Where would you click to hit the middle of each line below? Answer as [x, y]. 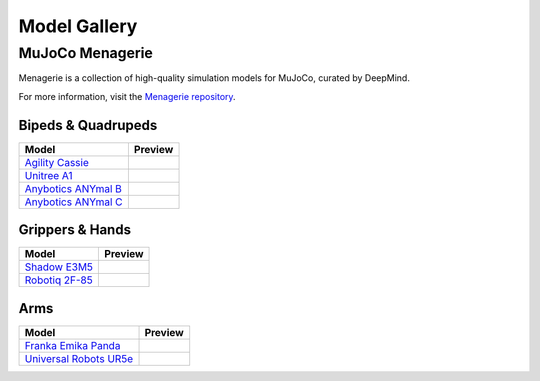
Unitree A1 [49, 175]
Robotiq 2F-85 [59, 280]
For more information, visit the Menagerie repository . [127, 96]
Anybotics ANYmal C [74, 202]
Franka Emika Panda [72, 345]
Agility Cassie [57, 162]
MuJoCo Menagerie [86, 53]
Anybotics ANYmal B [73, 188]
